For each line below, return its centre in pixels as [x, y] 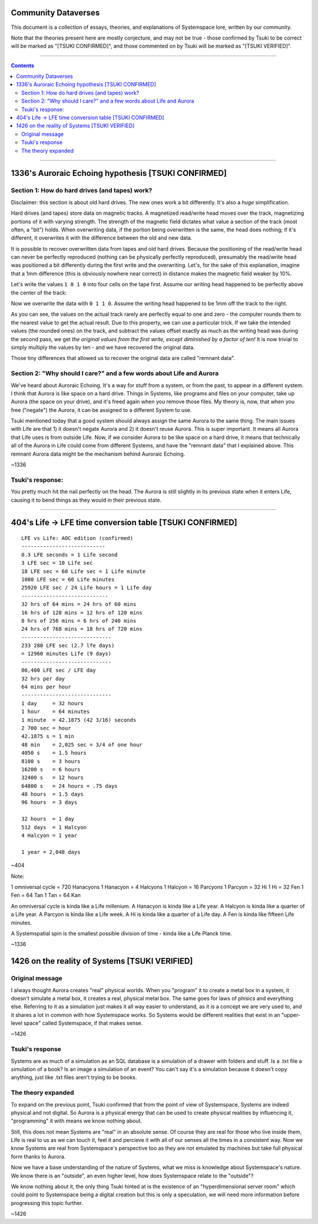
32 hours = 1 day [48, 819]
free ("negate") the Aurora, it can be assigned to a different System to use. [101, 410]
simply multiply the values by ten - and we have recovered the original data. [103, 347]
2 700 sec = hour [46, 728]
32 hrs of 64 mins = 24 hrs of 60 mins [79, 604]
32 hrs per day [43, 678]
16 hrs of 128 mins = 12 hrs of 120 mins [82, 613]
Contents [23, 66]
